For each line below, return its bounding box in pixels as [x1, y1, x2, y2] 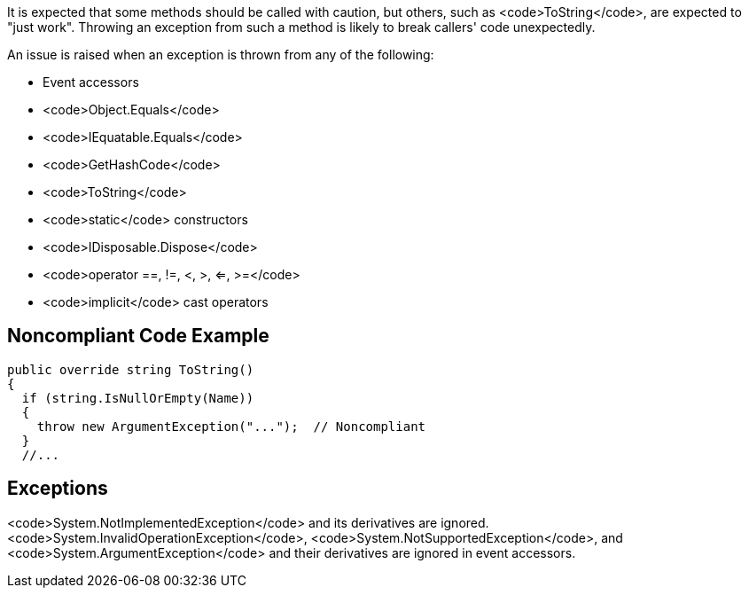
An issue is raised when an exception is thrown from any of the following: [7, 47, 434, 62]
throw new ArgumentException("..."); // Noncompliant [36, 419, 426, 434]
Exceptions [7, 477, 108, 500]
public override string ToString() [7, 362, 254, 377]
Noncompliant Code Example [7, 325, 269, 348]
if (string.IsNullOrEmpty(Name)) [21, 390, 254, 405]
